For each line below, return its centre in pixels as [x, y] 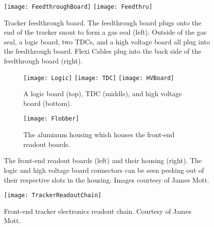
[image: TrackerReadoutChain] [53, 196]
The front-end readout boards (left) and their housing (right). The [103, 160]
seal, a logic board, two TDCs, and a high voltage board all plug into [107, 41]
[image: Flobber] [51, 119]
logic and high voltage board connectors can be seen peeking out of [104, 170]
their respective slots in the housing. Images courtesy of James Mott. [107, 179]
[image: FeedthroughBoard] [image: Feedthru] [78, 7]
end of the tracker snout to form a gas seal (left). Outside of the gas [105, 32]
